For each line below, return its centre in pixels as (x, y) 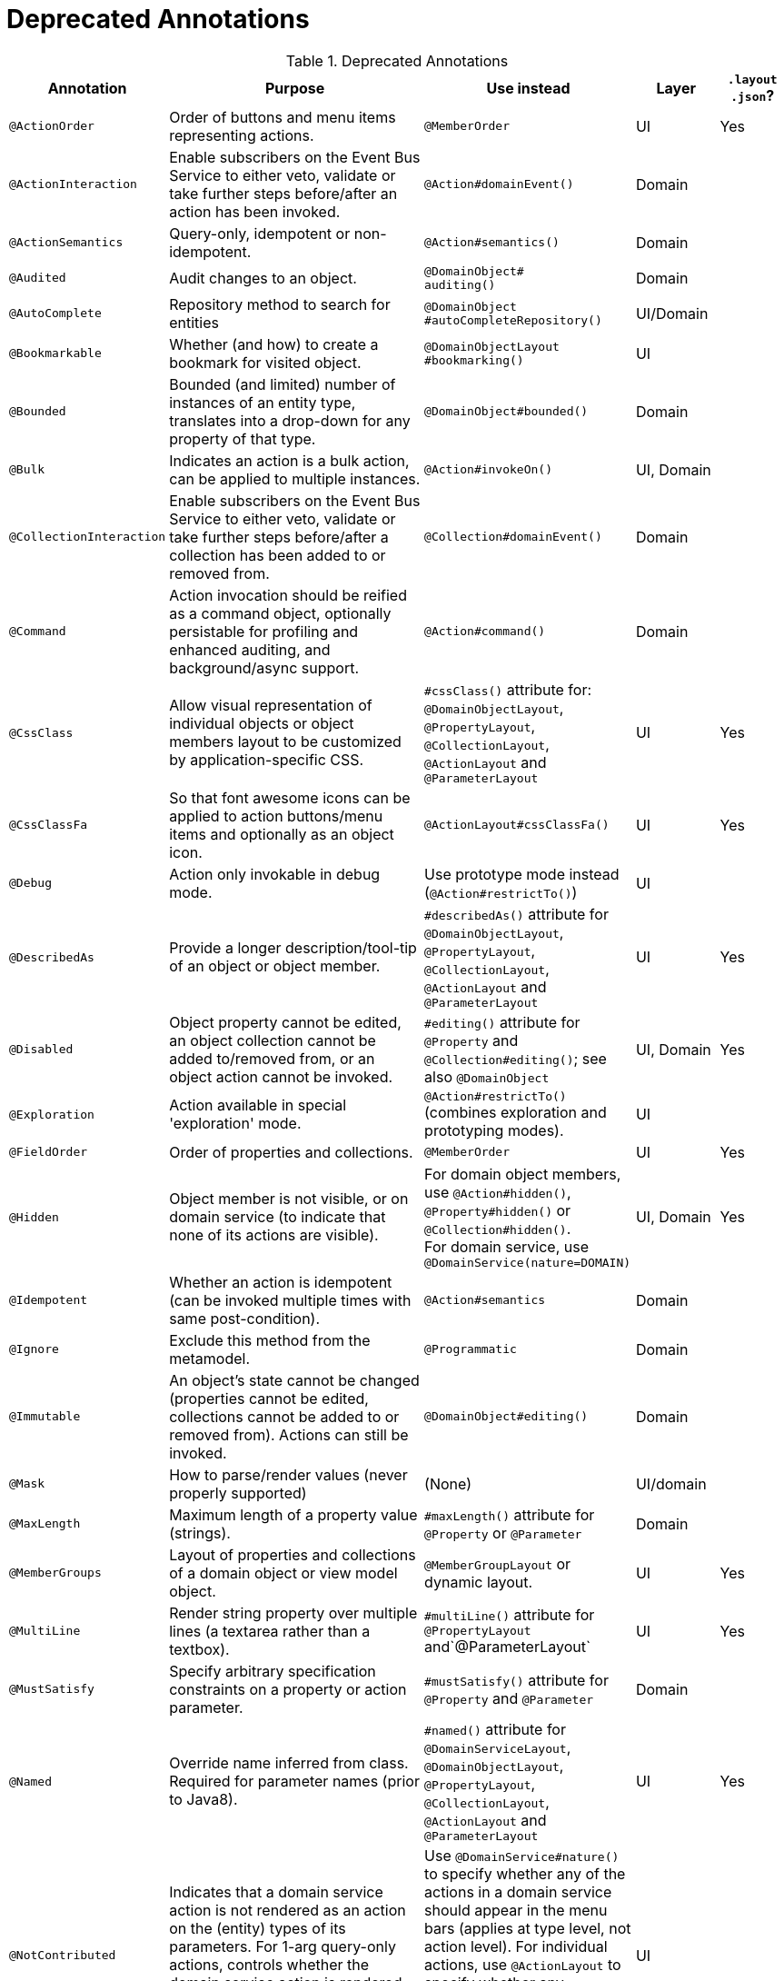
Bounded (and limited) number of (283, 384)
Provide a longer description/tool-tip (293, 948)
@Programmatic (471, 1349)
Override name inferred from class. (289, 1763)
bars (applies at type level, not (528, 1928)
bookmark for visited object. (265, 362)
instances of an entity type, (263, 402)
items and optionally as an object (282, 834)
